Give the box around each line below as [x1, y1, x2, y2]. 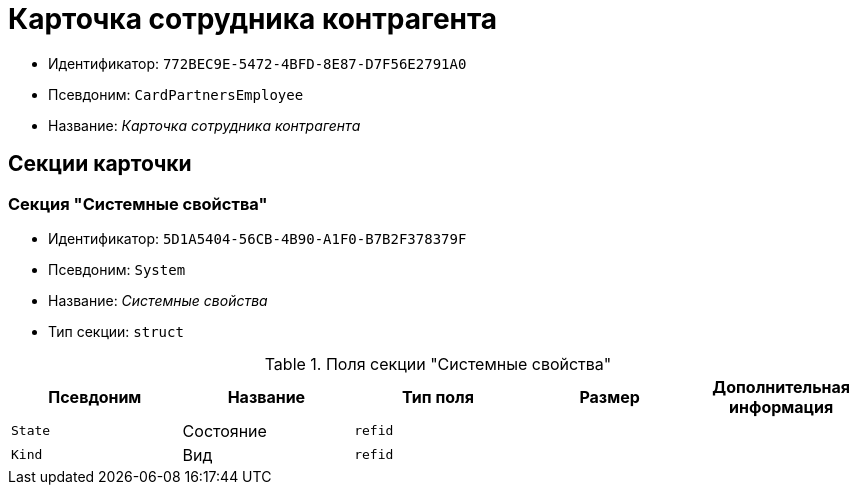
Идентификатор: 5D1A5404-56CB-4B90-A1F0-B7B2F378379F [48, 229, 467, 247]
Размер [579, 386, 640, 407]
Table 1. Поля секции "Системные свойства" [264, 353, 612, 374]
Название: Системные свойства [48, 291, 268, 309]
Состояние [182, 420, 267, 441]
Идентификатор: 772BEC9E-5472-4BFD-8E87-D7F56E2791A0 [48, 54, 467, 72]
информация [729, 396, 834, 417]
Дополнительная [712, 376, 851, 397]
